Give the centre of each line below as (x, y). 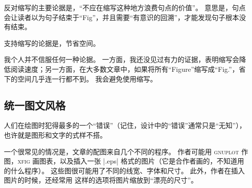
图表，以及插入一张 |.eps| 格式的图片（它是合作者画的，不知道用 (142, 161)
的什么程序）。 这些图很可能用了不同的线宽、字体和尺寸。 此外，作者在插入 (125, 170)
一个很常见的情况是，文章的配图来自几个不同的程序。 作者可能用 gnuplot (122, 151)
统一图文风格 (35, 105)
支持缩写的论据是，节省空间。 (52, 43)
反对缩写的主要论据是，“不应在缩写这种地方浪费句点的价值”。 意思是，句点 (125, 7)
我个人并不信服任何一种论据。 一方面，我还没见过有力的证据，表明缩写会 (122, 59)
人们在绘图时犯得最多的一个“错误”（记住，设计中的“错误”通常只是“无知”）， (125, 125)
